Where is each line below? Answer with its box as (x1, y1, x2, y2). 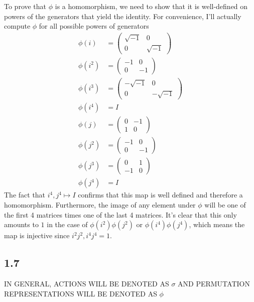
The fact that (4, 189, 46, 200)
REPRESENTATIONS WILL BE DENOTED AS (4, 288, 157, 298)
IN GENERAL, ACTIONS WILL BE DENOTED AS (4, 278, 169, 288)
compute (4, 21, 31, 31)
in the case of (47, 219, 88, 230)
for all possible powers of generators (39, 21, 149, 31)
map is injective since (4, 230, 70, 241)
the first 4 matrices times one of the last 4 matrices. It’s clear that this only (4, 209, 237, 220)
